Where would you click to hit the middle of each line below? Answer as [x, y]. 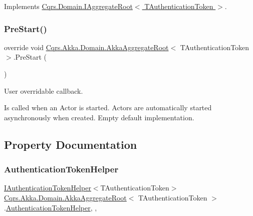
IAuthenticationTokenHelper [48, 188]
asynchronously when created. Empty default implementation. [99, 117]
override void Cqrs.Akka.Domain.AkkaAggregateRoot [86, 47]
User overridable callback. [44, 90]
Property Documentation [71, 144]
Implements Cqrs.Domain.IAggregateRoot [68, 6]
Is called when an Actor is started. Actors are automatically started [108, 107]
